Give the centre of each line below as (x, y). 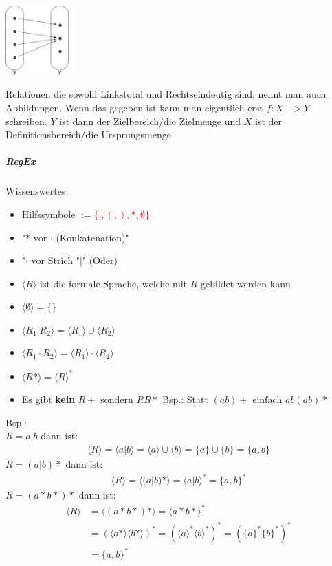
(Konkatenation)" (92, 237)
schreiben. (26, 121)
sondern (117, 399)
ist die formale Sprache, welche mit (114, 283)
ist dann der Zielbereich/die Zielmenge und (150, 121)
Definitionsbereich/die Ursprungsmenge (88, 134)
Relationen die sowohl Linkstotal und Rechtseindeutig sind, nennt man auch (166, 94)
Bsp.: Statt (185, 399)
